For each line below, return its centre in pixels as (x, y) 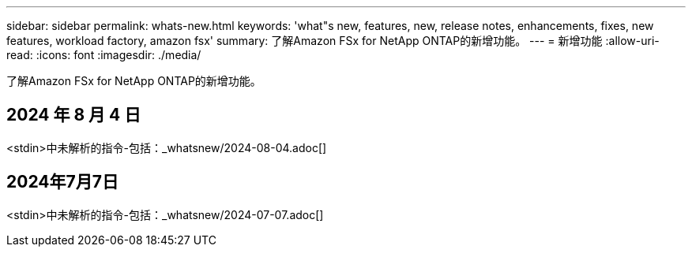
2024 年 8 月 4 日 (74, 115)
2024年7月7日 (62, 182)
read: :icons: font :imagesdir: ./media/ (104, 55)
